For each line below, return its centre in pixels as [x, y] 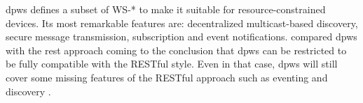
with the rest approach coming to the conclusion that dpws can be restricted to [176, 50]
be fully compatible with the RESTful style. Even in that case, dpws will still [172, 64]
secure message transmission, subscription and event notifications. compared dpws [181, 37]
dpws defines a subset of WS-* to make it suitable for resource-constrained [166, 9]
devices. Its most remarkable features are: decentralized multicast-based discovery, [182, 23]
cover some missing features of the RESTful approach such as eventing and [167, 77]
